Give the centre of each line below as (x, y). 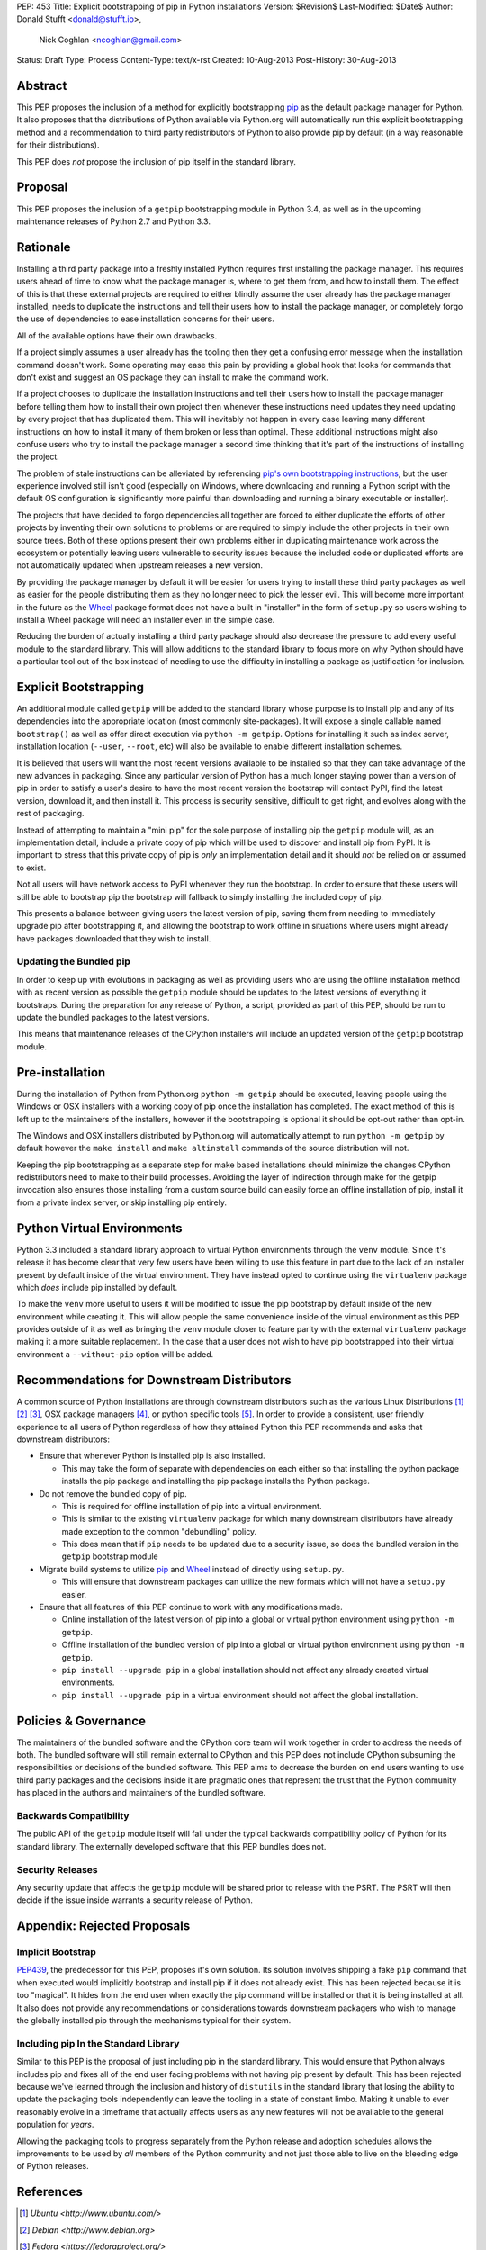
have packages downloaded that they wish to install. (114, 938)
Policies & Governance (81, 1720)
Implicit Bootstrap (56, 1952)
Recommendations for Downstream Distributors (154, 1380)
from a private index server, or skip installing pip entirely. (121, 1202)
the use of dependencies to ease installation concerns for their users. (145, 319)
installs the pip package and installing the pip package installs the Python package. (216, 1481)
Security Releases (57, 1869)
